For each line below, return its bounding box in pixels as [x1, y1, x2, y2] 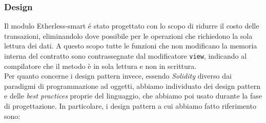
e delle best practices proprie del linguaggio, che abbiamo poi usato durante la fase [4, 90, 262, 101]
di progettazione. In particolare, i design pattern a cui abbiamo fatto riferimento [4, 101, 256, 111]
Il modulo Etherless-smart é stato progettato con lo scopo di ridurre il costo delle [4, 20, 259, 31]
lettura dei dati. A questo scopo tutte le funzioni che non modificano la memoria [4, 40, 257, 51]
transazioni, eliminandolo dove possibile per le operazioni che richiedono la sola [4, 30, 253, 41]
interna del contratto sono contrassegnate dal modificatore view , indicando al [4, 51, 247, 61]
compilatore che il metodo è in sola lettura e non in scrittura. [4, 60, 197, 71]
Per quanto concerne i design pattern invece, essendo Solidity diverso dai [4, 70, 232, 81]
